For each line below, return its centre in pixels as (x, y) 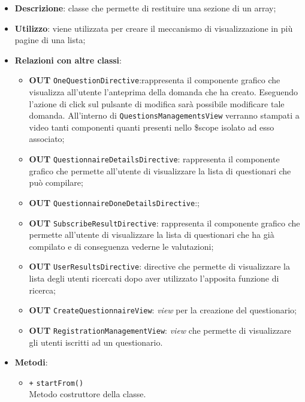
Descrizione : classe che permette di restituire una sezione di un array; (145, 8)
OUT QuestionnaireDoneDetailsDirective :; (114, 202)
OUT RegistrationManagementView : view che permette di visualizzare (160, 330)
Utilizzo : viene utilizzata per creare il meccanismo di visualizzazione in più (154, 28)
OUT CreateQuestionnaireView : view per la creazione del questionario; (163, 310)
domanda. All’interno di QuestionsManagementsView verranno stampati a (164, 115)
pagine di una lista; (50, 40)
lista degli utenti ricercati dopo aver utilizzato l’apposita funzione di (154, 278)
